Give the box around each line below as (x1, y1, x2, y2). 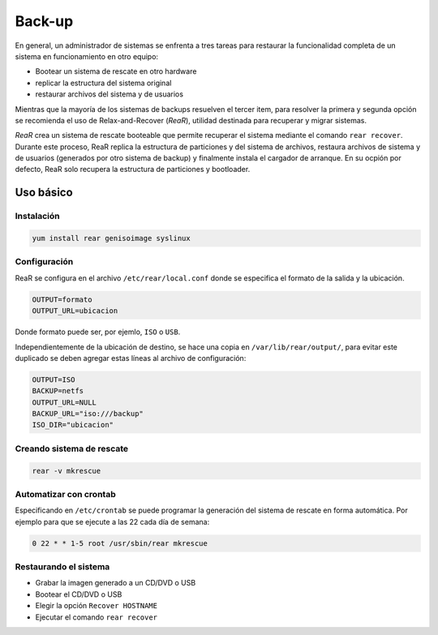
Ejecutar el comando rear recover (35, 612, 158, 622)
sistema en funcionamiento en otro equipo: (15, 51, 158, 61)
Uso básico (15, 186, 73, 200)
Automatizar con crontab (15, 488, 117, 500)
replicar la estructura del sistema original (35, 78, 172, 88)
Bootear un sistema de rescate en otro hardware (35, 67, 197, 76)
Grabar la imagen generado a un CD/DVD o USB (35, 578, 196, 588)
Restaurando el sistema (15, 561, 110, 573)
